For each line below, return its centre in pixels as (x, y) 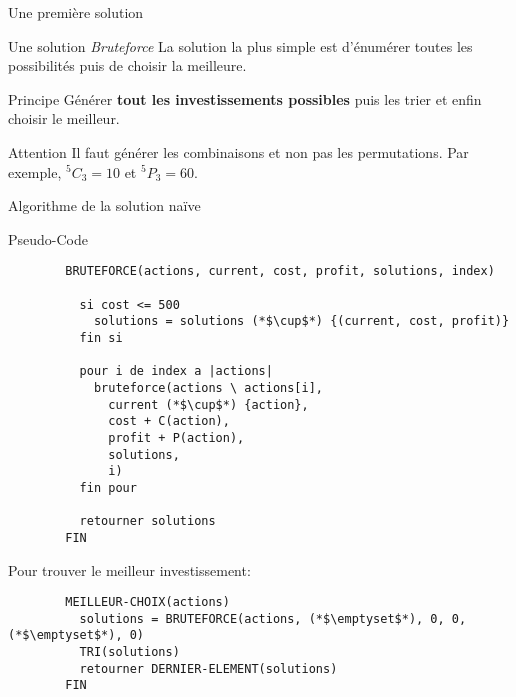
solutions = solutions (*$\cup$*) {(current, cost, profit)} (301, 321)
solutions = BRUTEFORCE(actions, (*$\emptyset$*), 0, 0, (273, 618)
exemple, (35, 171)
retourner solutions (147, 521)
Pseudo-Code (48, 238)
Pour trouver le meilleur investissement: (129, 569)
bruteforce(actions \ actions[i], (208, 387)
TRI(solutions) (129, 652)
